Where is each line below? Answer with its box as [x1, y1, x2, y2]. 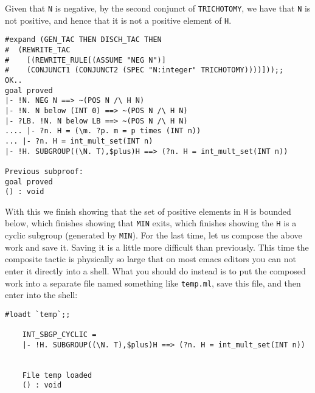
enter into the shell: [5, 288, 78, 301]
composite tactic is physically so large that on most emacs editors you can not [5, 252, 296, 265]
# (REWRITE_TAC [5, 45, 71, 54]
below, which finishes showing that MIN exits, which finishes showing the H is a [5, 217, 297, 229]
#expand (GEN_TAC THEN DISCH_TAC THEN [5, 35, 162, 44]
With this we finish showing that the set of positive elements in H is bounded [5, 204, 291, 217]
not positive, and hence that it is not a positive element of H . [5, 13, 232, 26]
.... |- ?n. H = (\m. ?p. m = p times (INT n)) [5, 127, 201, 136]
